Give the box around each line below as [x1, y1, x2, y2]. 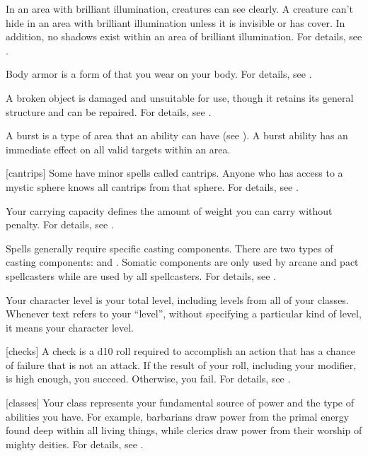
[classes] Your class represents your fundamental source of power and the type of [6, 395, 354, 410]
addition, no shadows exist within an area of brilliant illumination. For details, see [6, 29, 362, 44]
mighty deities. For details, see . [6, 436, 144, 451]
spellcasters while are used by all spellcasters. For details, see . [6, 268, 277, 283]
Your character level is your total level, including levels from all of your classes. [6, 292, 349, 307]
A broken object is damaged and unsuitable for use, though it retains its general [6, 90, 354, 105]
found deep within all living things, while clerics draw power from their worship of [6, 423, 362, 438]
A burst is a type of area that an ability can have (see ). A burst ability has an [6, 128, 348, 143]
